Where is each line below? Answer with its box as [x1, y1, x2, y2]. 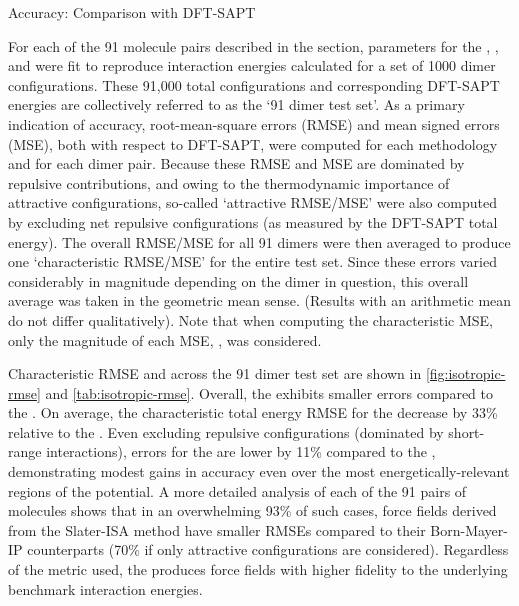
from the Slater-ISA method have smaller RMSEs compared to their [8, 519, 426, 540]
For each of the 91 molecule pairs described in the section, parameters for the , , [8, 35, 499, 56]
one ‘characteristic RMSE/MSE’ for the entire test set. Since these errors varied [8, 251, 497, 272]
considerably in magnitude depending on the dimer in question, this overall [8, 270, 469, 291]
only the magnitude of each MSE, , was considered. [8, 329, 322, 350]
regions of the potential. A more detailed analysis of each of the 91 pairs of [8, 480, 467, 501]
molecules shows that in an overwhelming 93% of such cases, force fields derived [8, 500, 497, 521]
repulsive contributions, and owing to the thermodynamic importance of [8, 172, 450, 193]
